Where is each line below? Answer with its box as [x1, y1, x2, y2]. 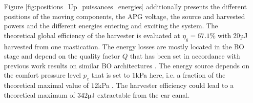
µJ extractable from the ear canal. [87, 89, 190, 100]
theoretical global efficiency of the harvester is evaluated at [4, 30, 180, 40]
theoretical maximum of [4, 89, 75, 100]
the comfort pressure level [4, 70, 81, 80]
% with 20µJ [210, 30, 248, 40]
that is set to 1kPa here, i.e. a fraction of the [91, 70, 226, 80]
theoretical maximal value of [4, 80, 89, 90]
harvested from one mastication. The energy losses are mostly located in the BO [4, 41, 244, 51]
